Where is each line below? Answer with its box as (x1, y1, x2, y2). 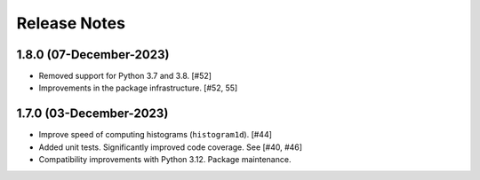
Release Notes (16, 13, 126, 33)
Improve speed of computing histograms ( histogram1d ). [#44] (38, 129, 273, 140)
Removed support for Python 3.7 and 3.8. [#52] (38, 71, 212, 82)
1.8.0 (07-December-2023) (16, 47, 170, 62)
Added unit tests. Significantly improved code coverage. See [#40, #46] (38, 142, 302, 153)
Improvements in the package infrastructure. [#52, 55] (38, 82, 238, 93)
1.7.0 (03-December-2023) (16, 106, 169, 121)
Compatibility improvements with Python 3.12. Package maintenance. (38, 154, 292, 165)
